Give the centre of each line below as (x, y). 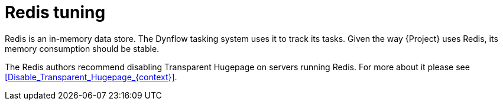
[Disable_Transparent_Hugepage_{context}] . (91, 77)
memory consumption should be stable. (82, 48)
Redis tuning (55, 12)
